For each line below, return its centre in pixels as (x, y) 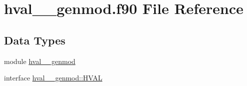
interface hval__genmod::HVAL (53, 78)
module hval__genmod (40, 61)
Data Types (35, 40)
